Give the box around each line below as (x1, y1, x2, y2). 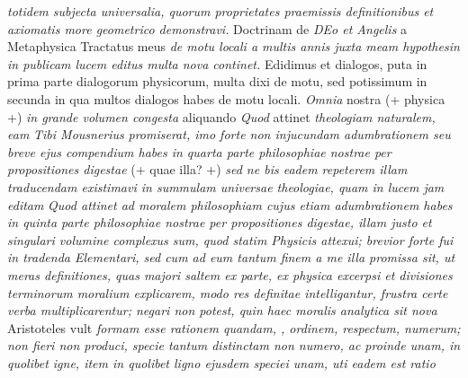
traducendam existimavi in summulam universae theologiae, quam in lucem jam (7, 177, 445, 196)
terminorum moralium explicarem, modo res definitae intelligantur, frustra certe (7, 283, 448, 302)
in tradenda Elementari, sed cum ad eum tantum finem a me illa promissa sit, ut (7, 248, 455, 267)
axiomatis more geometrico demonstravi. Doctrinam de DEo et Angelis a (7, 19, 408, 38)
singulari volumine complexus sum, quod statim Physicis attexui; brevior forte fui (7, 230, 454, 249)
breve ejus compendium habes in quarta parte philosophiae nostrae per (7, 142, 391, 161)
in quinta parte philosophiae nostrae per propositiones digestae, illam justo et (7, 213, 432, 232)
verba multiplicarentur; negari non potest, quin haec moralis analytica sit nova (7, 301, 437, 320)
